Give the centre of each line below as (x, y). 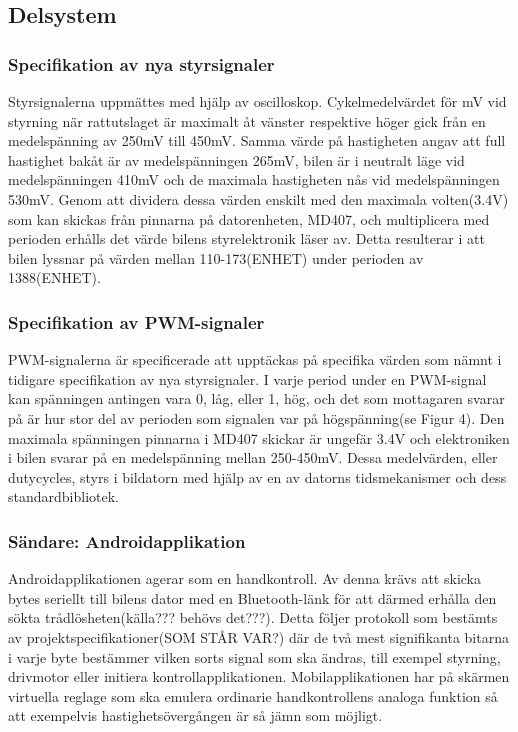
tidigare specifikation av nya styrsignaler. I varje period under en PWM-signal (247, 378)
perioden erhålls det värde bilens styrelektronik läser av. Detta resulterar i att (246, 238)
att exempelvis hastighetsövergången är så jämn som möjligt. (195, 715)
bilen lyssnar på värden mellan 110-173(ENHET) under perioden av (216, 257)
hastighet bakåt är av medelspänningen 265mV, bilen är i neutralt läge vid (236, 159)
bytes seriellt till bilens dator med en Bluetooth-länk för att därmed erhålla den (252, 597)
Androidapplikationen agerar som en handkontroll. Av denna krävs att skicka (244, 578)
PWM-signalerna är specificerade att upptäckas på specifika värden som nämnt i (255, 359)
